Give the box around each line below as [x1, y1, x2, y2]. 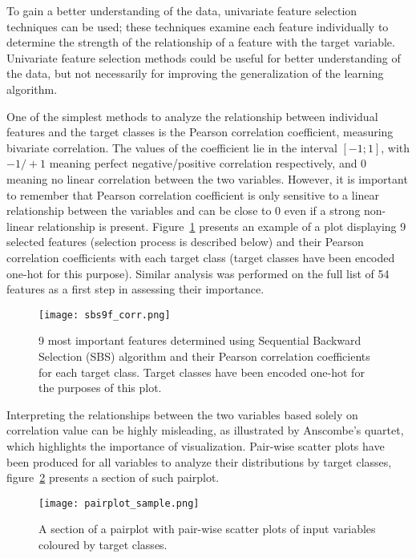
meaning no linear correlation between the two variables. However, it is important [6, 170, 408, 187]
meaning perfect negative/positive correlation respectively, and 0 [49, 155, 367, 172]
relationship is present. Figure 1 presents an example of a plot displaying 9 [37, 217, 406, 234]
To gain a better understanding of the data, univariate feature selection [6, 2, 357, 18]
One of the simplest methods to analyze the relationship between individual [6, 107, 378, 124]
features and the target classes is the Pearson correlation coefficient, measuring [6, 123, 394, 140]
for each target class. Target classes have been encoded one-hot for [38, 363, 365, 380]
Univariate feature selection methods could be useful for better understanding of [6, 49, 401, 66]
